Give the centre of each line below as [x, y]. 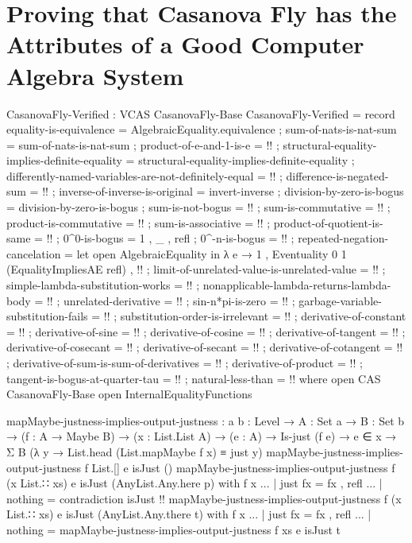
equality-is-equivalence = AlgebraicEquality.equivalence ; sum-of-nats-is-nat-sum [202, 129]
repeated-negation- [343, 238]
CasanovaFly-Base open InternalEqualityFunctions [129, 394]
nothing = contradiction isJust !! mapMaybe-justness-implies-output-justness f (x [204, 498]
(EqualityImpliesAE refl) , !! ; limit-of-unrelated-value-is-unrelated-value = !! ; [196, 269]
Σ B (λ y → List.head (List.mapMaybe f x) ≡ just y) [135, 451]
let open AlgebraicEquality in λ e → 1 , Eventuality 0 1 [212, 253]
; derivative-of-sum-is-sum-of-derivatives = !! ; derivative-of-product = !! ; [185, 363]
